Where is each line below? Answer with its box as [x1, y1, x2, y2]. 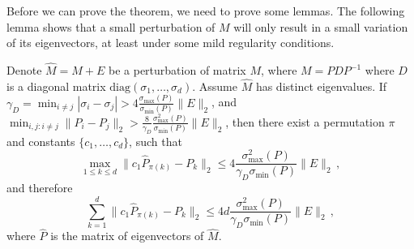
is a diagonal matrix [6, 77, 106, 94]
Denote [6, 62, 42, 78]
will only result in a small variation [233, 18, 408, 35]
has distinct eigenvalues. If [255, 77, 387, 94]
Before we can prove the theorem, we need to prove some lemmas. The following [6, 2, 405, 19]
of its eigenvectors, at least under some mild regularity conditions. [6, 34, 335, 51]
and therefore [6, 179, 73, 196]
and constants [6, 132, 75, 149]
